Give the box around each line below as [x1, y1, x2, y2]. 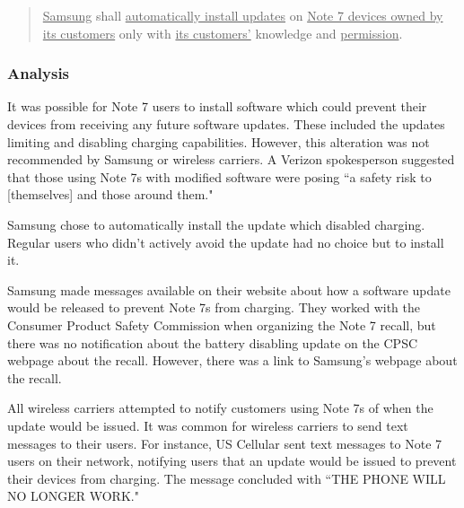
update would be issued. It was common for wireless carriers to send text [7, 416, 408, 434]
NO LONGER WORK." [7, 486, 139, 505]
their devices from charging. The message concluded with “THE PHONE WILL [7, 469, 446, 487]
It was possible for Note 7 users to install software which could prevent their [7, 97, 427, 116]
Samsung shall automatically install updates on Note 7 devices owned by [42, 6, 443, 24]
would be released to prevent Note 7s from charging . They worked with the [7, 298, 420, 317]
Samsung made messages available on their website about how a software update [7, 280, 451, 299]
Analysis [7, 62, 70, 84]
